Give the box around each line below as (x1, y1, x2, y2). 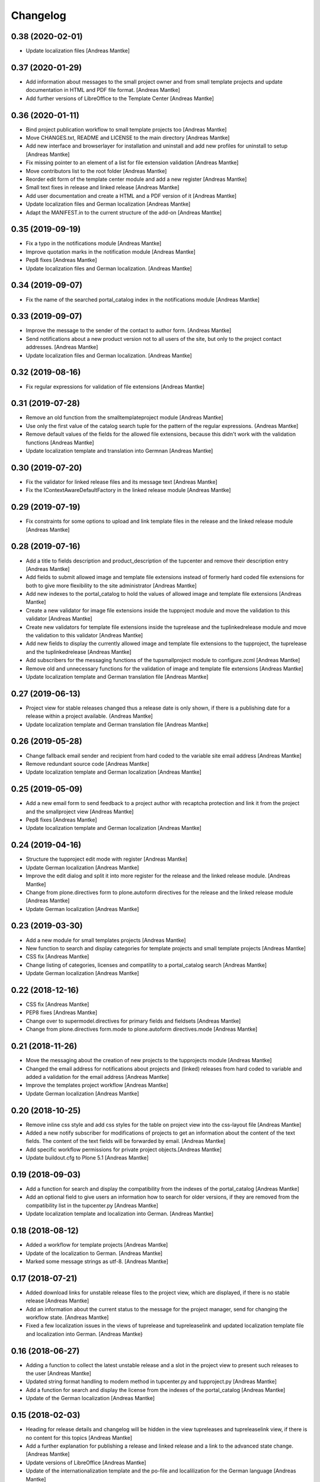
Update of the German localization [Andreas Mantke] (25, 1395, 155, 1402)
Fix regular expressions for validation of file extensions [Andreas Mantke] (25, 383, 204, 390)
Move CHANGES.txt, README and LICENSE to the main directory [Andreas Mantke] (25, 134, 230, 142)
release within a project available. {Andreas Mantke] (25, 713, 153, 720)
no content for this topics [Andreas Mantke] (25, 1434, 133, 1441)
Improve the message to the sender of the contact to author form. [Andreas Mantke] (25, 327, 232, 334)
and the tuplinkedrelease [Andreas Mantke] (25, 648, 132, 655)
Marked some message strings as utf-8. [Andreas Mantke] (25, 1257, 169, 1265)
